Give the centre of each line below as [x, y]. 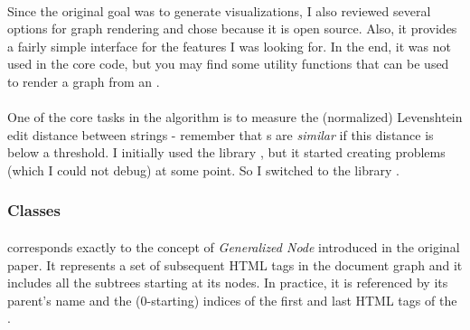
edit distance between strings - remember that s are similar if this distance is [221, 134]
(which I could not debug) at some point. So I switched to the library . [203, 170]
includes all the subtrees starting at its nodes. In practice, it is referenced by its [228, 283]
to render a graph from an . [84, 81]
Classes [34, 210]
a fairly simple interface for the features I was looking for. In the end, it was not [229, 46]
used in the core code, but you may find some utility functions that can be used [228, 64]
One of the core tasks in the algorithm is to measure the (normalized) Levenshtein [235, 117]
